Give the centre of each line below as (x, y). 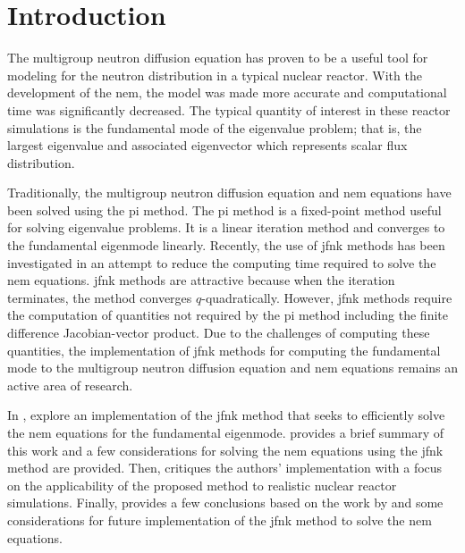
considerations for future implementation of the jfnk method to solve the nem (220, 519)
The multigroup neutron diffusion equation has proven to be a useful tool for (218, 58)
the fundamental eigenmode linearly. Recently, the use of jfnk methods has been (226, 245)
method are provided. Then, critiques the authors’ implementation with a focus (225, 468)
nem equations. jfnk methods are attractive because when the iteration (201, 280)
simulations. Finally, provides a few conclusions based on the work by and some (225, 503)
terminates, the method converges (100, 297)
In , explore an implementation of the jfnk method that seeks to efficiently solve (226, 415)
